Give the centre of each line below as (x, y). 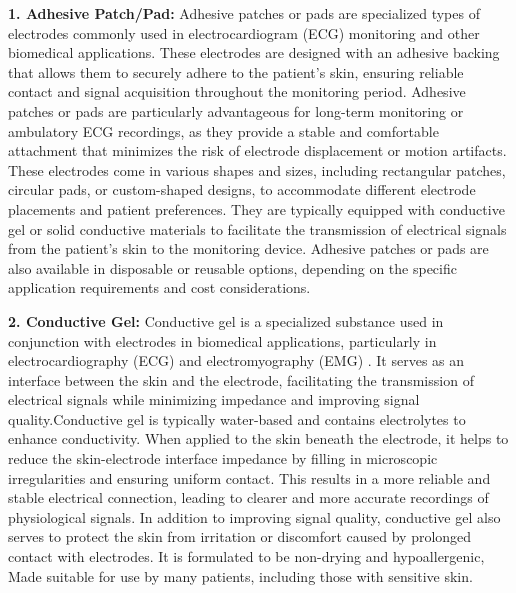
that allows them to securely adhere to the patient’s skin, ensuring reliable (236, 71)
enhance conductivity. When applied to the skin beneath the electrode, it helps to (258, 438)
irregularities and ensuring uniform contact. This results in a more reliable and (249, 477)
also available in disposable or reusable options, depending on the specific (232, 267)
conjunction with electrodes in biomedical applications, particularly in (222, 340)
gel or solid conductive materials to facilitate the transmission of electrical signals (257, 228)
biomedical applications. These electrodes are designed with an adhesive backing (254, 52)
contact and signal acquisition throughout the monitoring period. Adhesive (237, 91)
